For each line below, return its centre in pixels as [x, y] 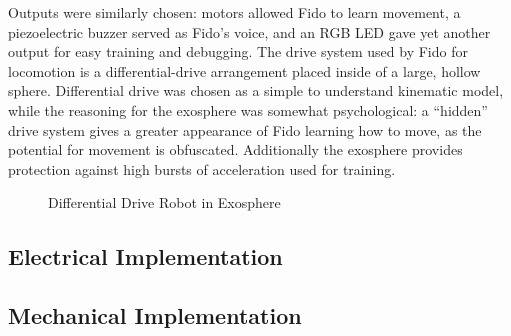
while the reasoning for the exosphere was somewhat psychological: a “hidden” [248, 109]
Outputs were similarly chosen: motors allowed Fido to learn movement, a [234, 12]
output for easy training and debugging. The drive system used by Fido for [238, 51]
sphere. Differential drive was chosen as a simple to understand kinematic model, [256, 90]
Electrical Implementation [145, 256]
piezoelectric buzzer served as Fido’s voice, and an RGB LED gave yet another [249, 31]
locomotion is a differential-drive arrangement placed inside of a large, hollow [244, 70]
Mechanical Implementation [155, 315]
